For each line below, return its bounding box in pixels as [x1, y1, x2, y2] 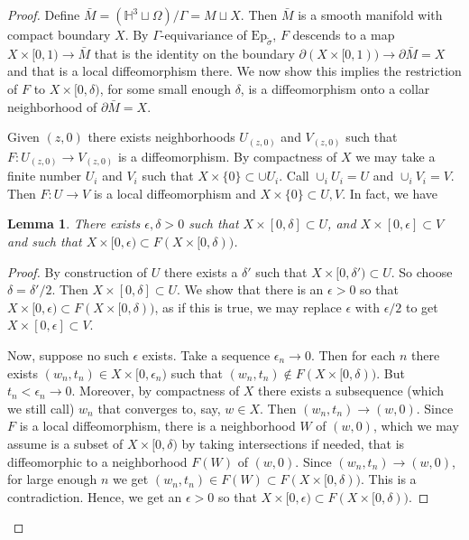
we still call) [7, 398, 75, 417]
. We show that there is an [177, 280, 324, 299]
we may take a [355, 146, 436, 165]
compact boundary [7, 25, 111, 43]
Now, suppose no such [7, 345, 129, 364]
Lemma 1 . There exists [7, 214, 141, 233]
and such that [7, 231, 82, 250]
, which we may [372, 416, 459, 435]
